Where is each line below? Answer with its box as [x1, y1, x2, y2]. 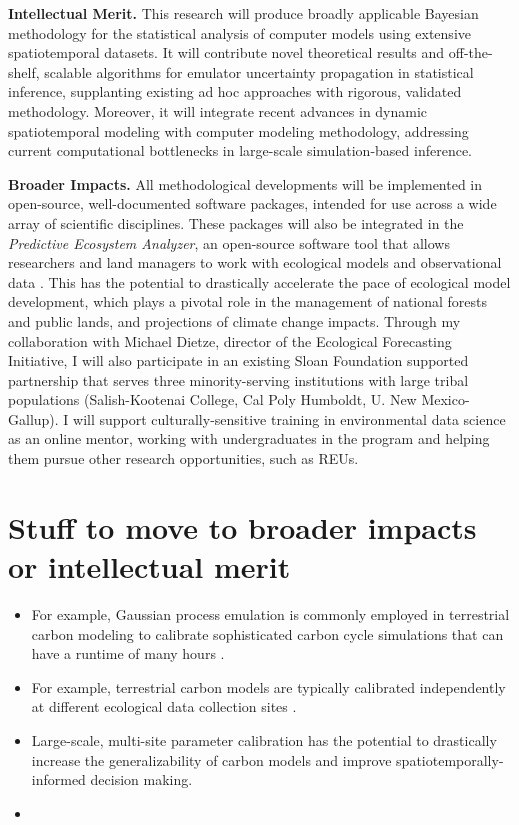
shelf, [8, 61, 40, 82]
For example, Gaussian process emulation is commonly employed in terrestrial [31, 603, 510, 624]
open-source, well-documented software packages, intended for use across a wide [8, 193, 497, 214]
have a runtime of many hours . [31, 643, 225, 664]
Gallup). [8, 408, 59, 429]
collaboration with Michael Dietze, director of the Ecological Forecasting [8, 330, 452, 351]
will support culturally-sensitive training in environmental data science [73, 408, 506, 429]
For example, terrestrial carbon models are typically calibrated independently [31, 676, 506, 697]
